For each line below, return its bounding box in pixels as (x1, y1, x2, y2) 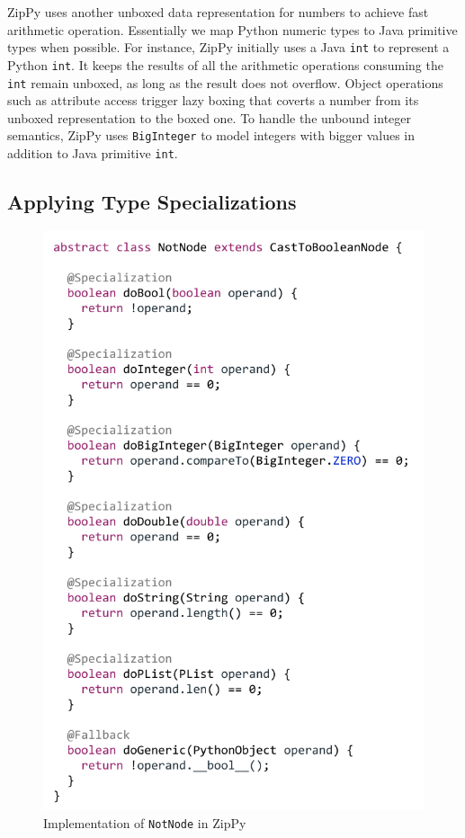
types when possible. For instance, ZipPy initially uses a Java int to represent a (7, 38, 450, 57)
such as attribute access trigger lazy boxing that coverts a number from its (7, 91, 419, 110)
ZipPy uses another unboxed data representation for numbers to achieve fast (7, 3, 429, 21)
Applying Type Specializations (7, 188, 297, 216)
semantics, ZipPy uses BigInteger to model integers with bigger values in (7, 126, 416, 145)
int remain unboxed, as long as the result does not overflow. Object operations (7, 73, 443, 92)
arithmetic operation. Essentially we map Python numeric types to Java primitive (7, 20, 458, 39)
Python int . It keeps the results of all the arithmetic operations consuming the (7, 55, 443, 74)
